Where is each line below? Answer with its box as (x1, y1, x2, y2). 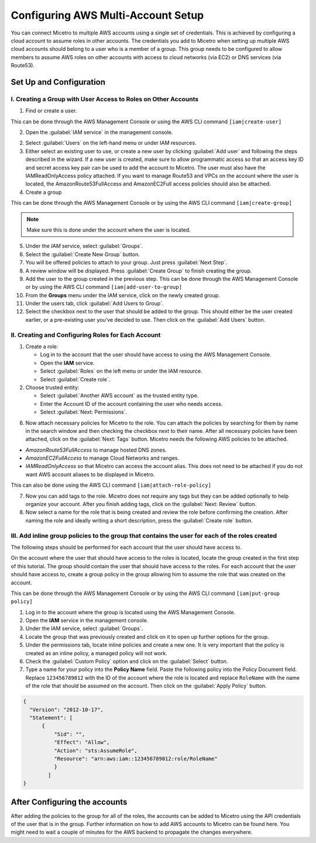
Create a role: (25, 343, 59, 350)
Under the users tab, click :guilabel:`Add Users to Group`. (25, 300, 164, 307)
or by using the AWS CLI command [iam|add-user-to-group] (25, 284, 183, 291)
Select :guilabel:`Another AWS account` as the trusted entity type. (40, 392, 199, 399)
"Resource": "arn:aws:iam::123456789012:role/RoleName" (53, 755, 218, 762)
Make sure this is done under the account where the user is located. (26, 226, 191, 233)
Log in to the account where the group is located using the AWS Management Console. (25, 608, 236, 615)
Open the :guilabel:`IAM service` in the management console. (25, 129, 173, 136)
